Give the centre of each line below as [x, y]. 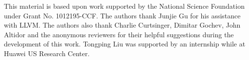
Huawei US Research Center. [47, 53]
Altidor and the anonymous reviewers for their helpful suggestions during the [119, 34]
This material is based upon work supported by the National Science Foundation [124, 6]
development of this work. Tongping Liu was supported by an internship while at [125, 44]
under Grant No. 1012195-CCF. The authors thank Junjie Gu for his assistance [122, 15]
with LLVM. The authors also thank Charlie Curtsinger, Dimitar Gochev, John [122, 25]
